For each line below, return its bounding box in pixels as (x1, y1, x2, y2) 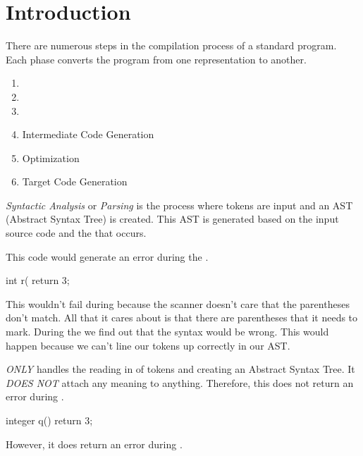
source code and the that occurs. (6, 226, 147, 240)
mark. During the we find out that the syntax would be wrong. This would (6, 324, 329, 339)
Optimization (22, 150, 80, 165)
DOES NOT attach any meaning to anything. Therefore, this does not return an (6, 375, 354, 390)
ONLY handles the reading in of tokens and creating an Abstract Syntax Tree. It (6, 362, 355, 376)
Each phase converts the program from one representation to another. (6, 51, 307, 66)
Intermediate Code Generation (22, 127, 154, 142)
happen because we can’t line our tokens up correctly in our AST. (6, 338, 290, 352)
